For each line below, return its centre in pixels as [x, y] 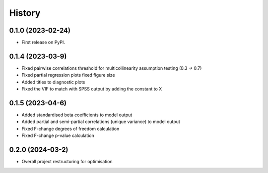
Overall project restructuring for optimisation [67, 162]
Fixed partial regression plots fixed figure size [68, 75]
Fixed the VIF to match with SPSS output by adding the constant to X [92, 89]
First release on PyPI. [43, 43]
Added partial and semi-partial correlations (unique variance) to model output [101, 122]
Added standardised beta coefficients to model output [77, 115]
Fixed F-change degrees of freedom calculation [70, 129]
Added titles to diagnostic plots [53, 82]
